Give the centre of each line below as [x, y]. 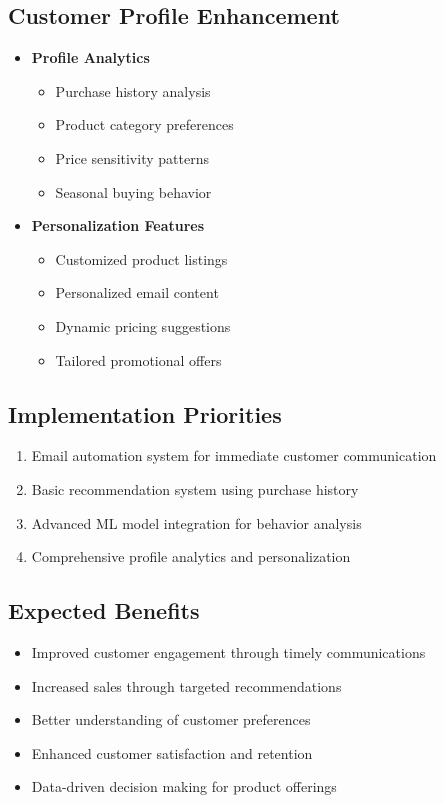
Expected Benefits [104, 610]
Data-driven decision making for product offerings [184, 786]
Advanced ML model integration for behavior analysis [196, 522]
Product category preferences [144, 124]
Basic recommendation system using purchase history [195, 488]
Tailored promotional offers [138, 359]
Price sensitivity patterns [132, 157]
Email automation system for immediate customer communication [234, 455]
